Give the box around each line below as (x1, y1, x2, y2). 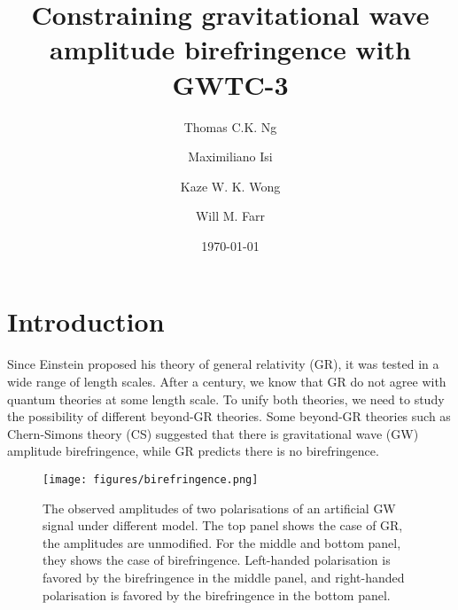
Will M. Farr (195, 207, 266, 225)
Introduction (7, 303, 165, 340)
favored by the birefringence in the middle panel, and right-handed (43, 568, 405, 586)
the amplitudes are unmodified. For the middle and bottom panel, (43, 533, 401, 551)
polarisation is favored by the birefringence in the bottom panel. (43, 585, 391, 604)
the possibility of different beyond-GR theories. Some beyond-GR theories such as (7, 407, 451, 426)
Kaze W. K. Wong (180, 176, 281, 195)
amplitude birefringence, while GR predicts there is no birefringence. (7, 442, 379, 460)
